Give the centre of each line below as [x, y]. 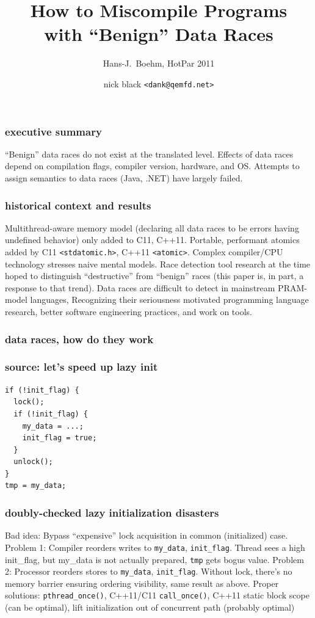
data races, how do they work [79, 339]
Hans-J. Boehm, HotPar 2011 [159, 63]
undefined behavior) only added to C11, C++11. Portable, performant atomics [152, 240]
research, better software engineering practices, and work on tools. [129, 312]
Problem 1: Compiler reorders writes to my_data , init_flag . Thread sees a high [155, 547]
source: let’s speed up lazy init [81, 367]
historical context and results [78, 205]
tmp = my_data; [36, 486]
